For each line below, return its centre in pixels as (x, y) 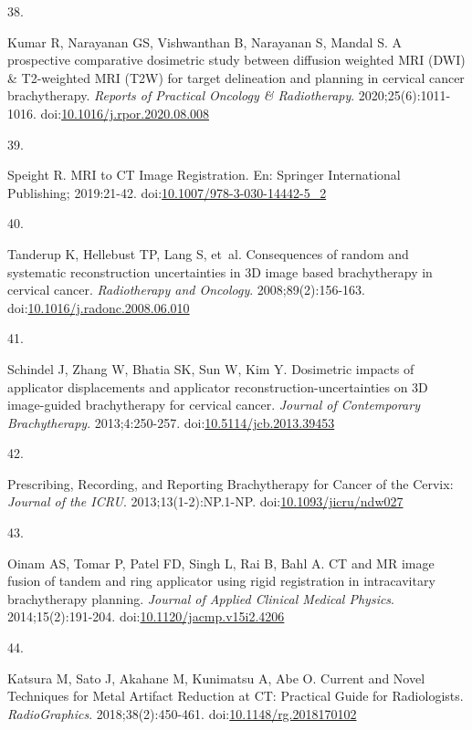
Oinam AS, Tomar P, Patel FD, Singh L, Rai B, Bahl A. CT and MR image (221, 563)
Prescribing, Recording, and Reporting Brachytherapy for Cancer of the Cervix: (231, 483)
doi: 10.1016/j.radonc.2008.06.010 (99, 307)
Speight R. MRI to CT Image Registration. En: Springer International (204, 175)
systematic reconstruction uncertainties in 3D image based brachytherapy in (220, 271)
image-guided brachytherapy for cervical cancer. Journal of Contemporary (214, 405)
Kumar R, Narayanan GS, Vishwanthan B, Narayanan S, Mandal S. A (205, 42)
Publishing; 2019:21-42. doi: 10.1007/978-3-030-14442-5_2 (167, 192)
